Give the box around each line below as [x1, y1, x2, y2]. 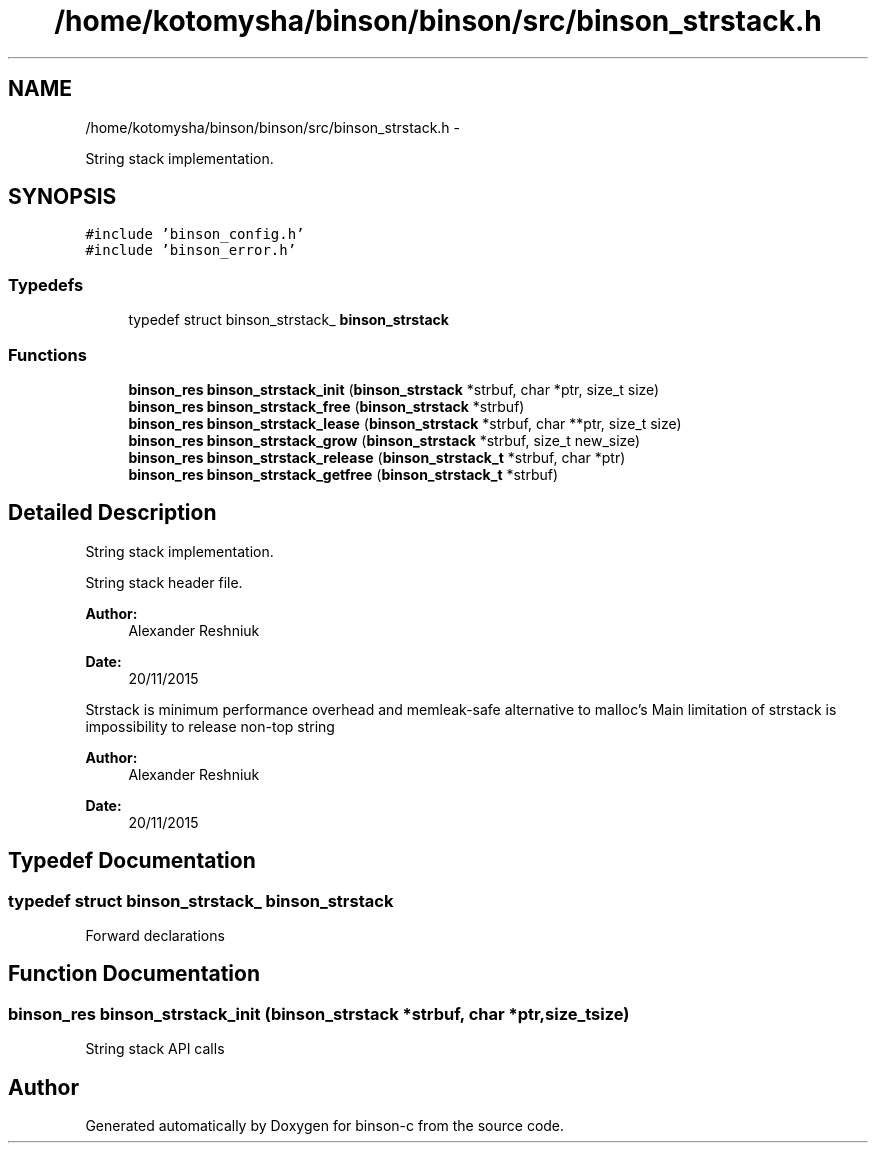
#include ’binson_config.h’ [85, 226, 305, 243]
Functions [8, 344, 87, 365]
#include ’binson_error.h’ [85, 242, 297, 259]
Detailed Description [8, 500, 217, 526]
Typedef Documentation [8, 848, 256, 874]
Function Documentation [8, 961, 260, 987]
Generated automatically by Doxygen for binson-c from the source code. [85, 1117, 565, 1135]
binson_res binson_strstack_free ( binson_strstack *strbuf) [128, 397, 525, 415]
